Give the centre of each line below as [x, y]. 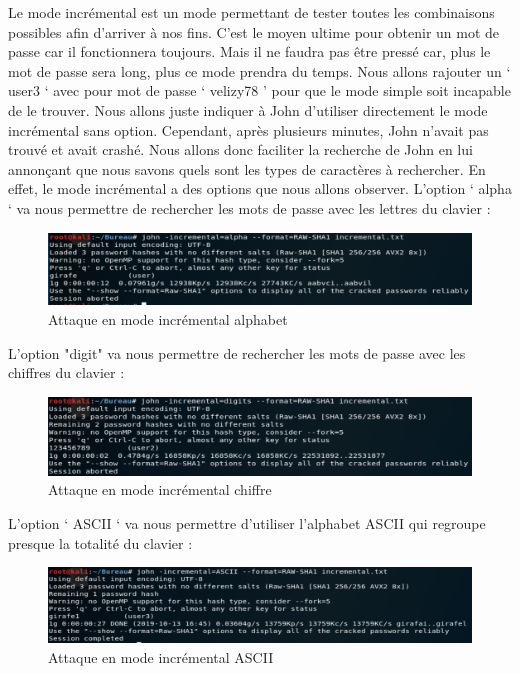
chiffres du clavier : [66, 372]
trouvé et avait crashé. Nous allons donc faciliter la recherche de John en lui [240, 149]
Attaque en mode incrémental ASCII [161, 657]
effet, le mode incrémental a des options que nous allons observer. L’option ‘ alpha [260, 188]
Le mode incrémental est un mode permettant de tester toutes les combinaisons [251, 12]
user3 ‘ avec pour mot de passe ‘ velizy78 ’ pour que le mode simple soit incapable [259, 90]
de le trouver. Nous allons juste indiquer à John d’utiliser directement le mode [248, 109]
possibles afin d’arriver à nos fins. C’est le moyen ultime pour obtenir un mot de [254, 31]
